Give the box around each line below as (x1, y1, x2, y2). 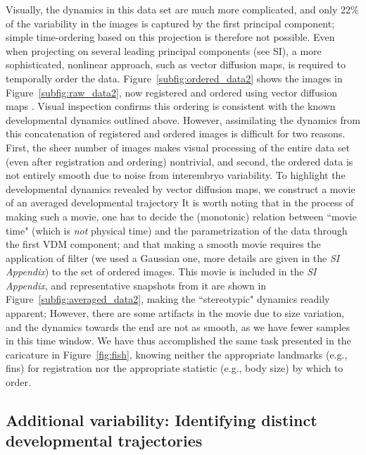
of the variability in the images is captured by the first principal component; (6, 15, 335, 30)
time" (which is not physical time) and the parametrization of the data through (6, 223, 348, 237)
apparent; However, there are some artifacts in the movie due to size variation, (6, 306, 345, 320)
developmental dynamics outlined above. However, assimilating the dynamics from (6, 112, 360, 127)
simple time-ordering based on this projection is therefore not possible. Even (6, 30, 335, 44)
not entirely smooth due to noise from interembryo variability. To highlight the (6, 168, 346, 182)
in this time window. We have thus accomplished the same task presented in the (6, 333, 351, 348)
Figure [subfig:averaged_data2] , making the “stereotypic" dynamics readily (6, 292, 330, 306)
